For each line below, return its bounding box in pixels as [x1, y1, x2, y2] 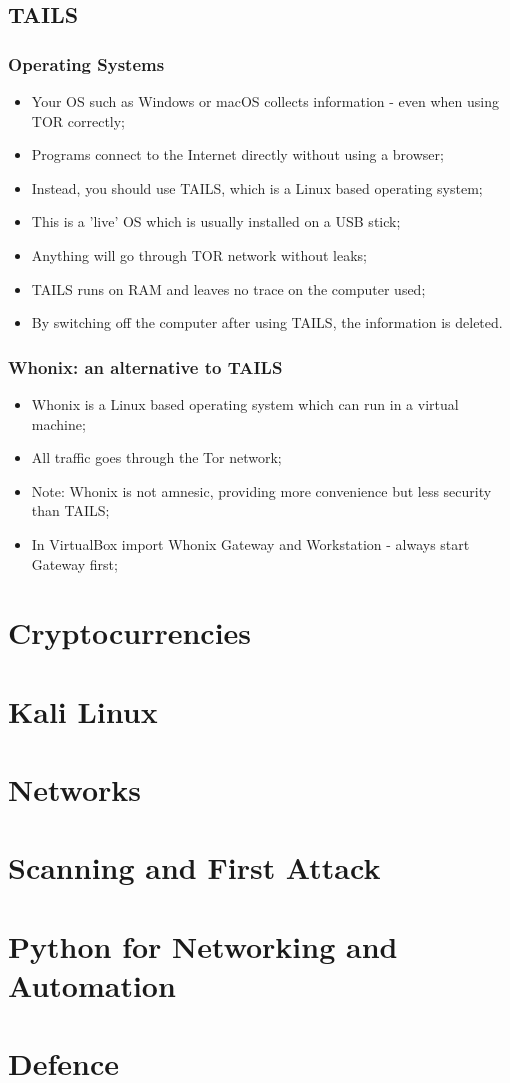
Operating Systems [8, 51, 165, 76]
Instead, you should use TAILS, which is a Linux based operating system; [31, 177, 483, 198]
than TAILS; [31, 500, 110, 521]
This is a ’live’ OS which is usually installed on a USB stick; [31, 211, 401, 232]
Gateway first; [31, 553, 118, 574]
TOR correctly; [31, 110, 126, 131]
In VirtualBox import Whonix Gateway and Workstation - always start [31, 533, 470, 554]
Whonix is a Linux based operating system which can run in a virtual [31, 393, 459, 414]
